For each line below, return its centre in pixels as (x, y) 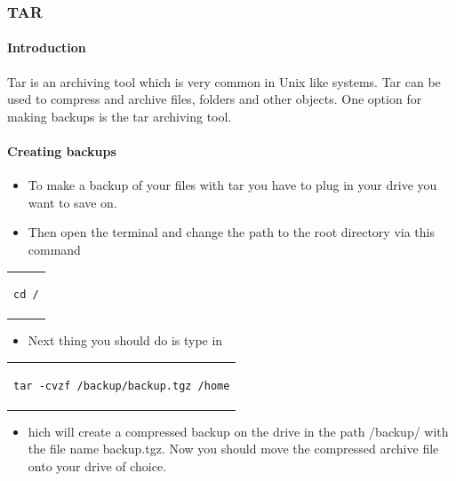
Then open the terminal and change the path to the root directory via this (231, 232)
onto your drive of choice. (97, 466)
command (54, 249)
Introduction (47, 47)
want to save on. (72, 202)
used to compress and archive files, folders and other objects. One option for (215, 99)
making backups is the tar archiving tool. (120, 116)
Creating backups (62, 151)
